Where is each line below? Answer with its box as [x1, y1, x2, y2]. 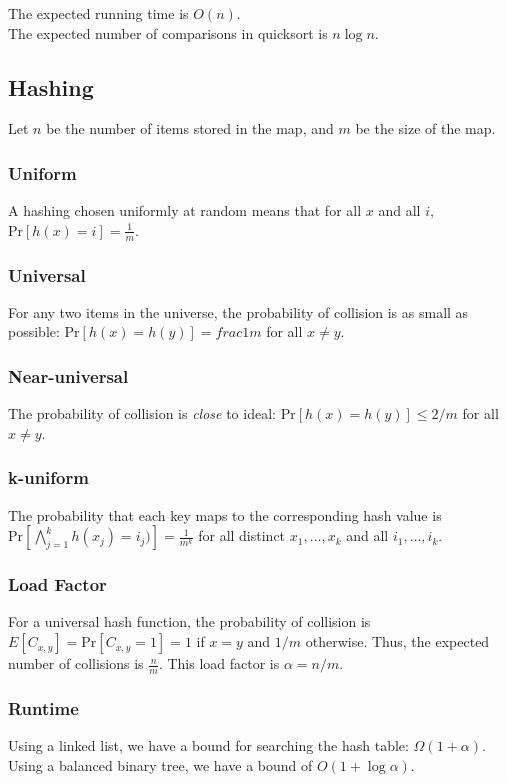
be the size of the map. [355, 118, 496, 139]
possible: [8, 321, 60, 342]
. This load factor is [158, 653, 280, 674]
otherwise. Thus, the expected [305, 631, 490, 652]
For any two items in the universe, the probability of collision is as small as [8, 301, 469, 322]
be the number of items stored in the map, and [46, 118, 334, 139]
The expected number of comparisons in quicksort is [8, 22, 328, 43]
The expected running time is [8, 3, 189, 23]
